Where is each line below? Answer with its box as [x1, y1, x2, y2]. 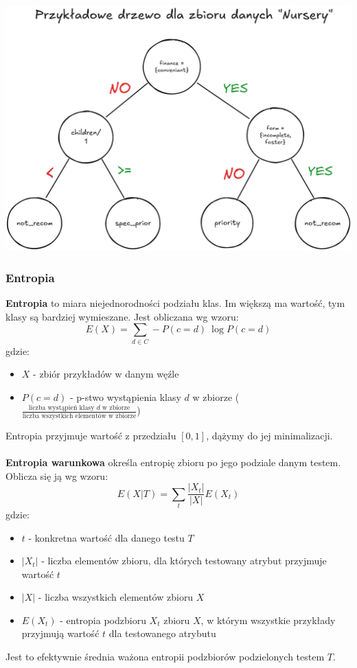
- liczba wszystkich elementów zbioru [38, 590, 194, 604]
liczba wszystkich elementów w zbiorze [22, 412, 137, 419]
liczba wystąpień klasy [28, 404, 95, 412]
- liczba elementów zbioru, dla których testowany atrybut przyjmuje [41, 553, 327, 568]
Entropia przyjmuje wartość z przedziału [5, 428, 176, 442]
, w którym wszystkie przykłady [200, 612, 336, 627]
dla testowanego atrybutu [108, 626, 216, 641]
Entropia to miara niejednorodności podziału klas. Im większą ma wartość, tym [5, 296, 345, 310]
